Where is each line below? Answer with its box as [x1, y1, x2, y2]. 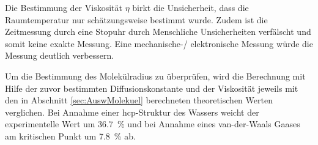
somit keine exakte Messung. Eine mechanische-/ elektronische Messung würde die [5, 37, 313, 50]
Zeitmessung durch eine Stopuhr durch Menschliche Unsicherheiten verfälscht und [5, 25, 311, 38]
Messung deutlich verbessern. [5, 49, 114, 62]
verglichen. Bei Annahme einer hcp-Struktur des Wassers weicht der [5, 105, 259, 118]
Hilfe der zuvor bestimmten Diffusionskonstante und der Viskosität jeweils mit [5, 81, 298, 94]
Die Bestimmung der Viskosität [5, 1, 122, 13]
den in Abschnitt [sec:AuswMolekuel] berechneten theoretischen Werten [5, 94, 273, 106]
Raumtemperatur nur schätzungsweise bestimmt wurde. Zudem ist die [5, 13, 268, 26]
